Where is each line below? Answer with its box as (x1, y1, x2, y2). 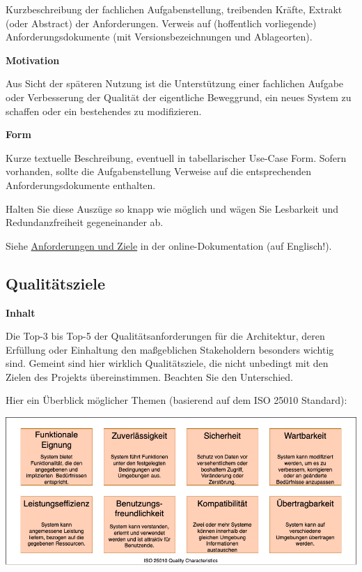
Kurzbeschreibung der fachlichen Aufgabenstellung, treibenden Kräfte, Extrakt (6, 2, 343, 16)
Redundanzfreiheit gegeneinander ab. (6, 215, 164, 229)
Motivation (6, 52, 60, 67)
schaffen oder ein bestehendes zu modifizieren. (6, 103, 202, 118)
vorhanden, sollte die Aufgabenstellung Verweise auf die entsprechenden (6, 164, 312, 179)
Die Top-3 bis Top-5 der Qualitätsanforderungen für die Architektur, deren (6, 329, 325, 343)
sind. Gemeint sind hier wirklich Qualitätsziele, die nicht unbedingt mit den (6, 356, 329, 370)
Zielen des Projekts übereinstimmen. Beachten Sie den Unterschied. (6, 369, 294, 384)
